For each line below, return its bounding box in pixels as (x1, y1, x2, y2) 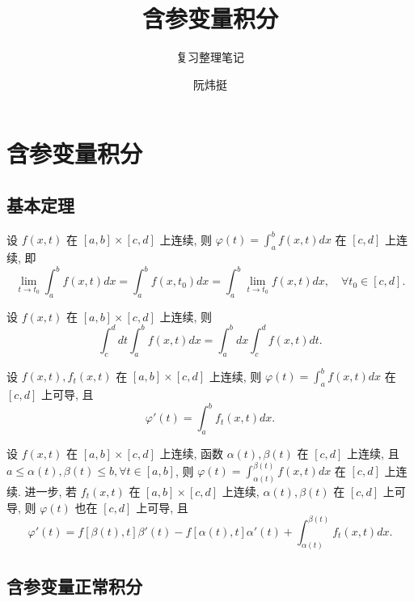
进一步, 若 (24, 482, 78, 499)
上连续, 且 (347, 444, 399, 461)
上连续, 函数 (159, 444, 223, 461)
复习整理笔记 (176, 49, 244, 66)
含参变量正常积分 (6, 573, 142, 598)
